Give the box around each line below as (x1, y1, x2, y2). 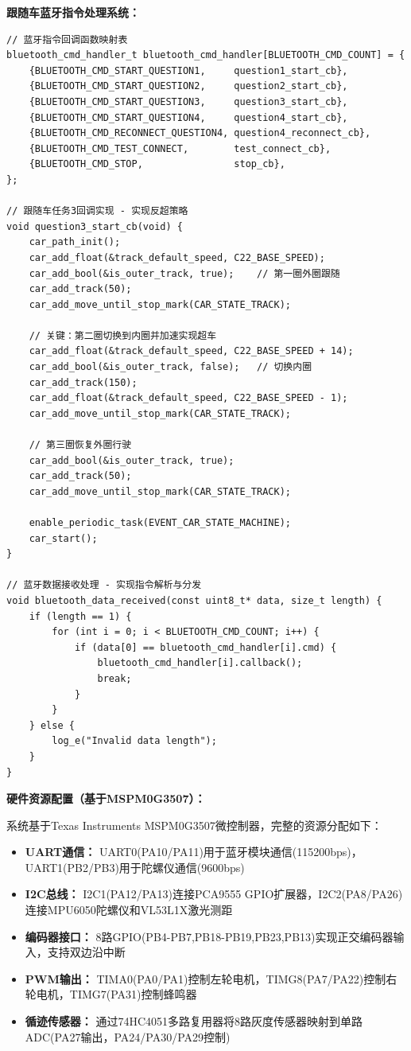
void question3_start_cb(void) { (6, 220, 183, 232)
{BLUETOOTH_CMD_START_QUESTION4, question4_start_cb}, (29, 111, 348, 123)
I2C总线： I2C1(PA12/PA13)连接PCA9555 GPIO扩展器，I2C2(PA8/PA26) (25, 886, 403, 902)
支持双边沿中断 (47, 944, 126, 960)
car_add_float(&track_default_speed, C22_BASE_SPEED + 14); (29, 345, 354, 357)
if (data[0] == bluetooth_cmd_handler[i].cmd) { (74, 641, 337, 653)
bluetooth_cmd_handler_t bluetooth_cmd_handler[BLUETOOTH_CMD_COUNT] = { (6, 49, 405, 61)
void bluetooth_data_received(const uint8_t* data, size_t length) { (6, 594, 382, 606)
